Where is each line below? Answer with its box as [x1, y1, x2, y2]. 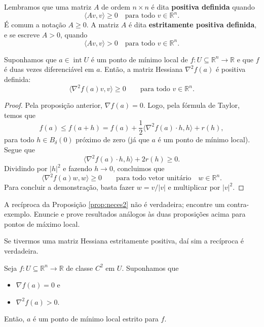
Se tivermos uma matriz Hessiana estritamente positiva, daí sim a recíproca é [4, 235, 244, 246]
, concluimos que [112, 163, 165, 173]
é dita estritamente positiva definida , [128, 19, 257, 30]
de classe [66, 262, 93, 273]
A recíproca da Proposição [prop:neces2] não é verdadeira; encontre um [4, 198, 225, 209]
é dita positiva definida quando [151, 2, 255, 12]
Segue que [4, 144, 35, 154]
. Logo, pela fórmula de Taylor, [143, 100, 240, 110]
